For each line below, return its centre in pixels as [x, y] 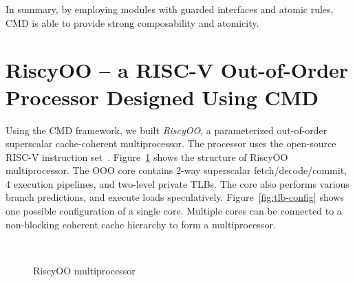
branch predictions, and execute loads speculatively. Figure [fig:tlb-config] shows [175, 197]
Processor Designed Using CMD [162, 97]
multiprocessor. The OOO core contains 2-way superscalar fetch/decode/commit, [176, 170]
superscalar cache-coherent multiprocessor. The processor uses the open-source [171, 143]
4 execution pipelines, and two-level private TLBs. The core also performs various [177, 183]
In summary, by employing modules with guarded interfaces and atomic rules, [170, 9]
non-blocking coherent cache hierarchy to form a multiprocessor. [141, 224]
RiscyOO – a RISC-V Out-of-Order [177, 70]
